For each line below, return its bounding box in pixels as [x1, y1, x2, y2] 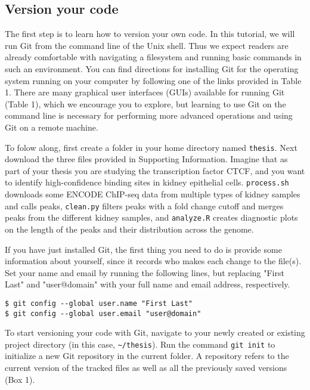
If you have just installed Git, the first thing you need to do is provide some [5, 243, 282, 255]
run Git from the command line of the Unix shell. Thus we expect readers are [5, 39, 289, 51]
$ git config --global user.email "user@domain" [5, 309, 201, 318]
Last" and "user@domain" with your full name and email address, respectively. [5, 278, 290, 290]
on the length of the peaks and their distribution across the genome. [5, 222, 254, 235]
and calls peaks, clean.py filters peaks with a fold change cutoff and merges [5, 199, 284, 212]
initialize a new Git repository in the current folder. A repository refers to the [5, 349, 289, 362]
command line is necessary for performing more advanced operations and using [5, 109, 293, 122]
